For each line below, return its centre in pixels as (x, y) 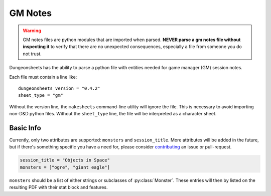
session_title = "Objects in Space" (65, 160)
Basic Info (25, 128)
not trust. (32, 54)
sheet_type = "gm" (41, 95)
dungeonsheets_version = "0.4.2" (59, 88)
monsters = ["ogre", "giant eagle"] (65, 167)
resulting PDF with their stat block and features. (58, 187)
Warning (32, 31)
